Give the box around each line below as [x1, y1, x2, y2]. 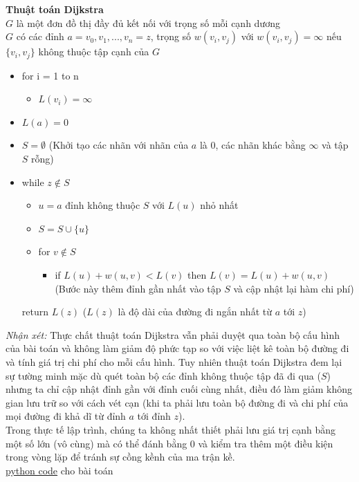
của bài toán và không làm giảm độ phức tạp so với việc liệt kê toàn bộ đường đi [6, 341, 349, 355]
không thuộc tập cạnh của [38, 44, 149, 59]
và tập [322, 138, 349, 152]
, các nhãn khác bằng [215, 138, 306, 152]
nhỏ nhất [200, 198, 239, 212]
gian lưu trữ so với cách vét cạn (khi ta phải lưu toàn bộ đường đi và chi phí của [6, 395, 349, 409]
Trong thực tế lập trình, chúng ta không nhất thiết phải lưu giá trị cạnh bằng [6, 422, 335, 436]
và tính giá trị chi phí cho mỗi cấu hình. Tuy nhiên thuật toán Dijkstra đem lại [6, 354, 342, 369]
